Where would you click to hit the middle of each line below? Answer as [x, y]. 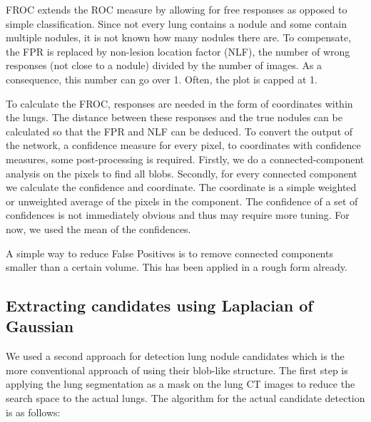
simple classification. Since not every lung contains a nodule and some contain [176, 23]
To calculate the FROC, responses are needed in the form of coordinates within [179, 103]
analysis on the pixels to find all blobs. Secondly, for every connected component [182, 173]
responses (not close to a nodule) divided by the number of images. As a [164, 65]
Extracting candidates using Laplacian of [159, 305]
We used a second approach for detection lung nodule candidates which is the [175, 356]
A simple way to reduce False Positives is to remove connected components [169, 253]
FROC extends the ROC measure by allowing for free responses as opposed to [177, 9]
